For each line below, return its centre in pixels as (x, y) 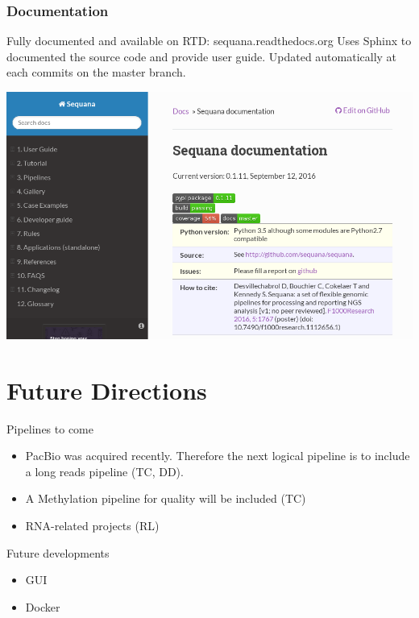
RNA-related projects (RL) (92, 526)
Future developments (58, 552)
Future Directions (107, 390)
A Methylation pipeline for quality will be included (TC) (166, 498)
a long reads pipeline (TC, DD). (104, 471)
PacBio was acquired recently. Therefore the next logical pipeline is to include (218, 456)
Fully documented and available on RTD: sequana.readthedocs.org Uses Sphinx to (209, 41)
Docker (43, 606)
